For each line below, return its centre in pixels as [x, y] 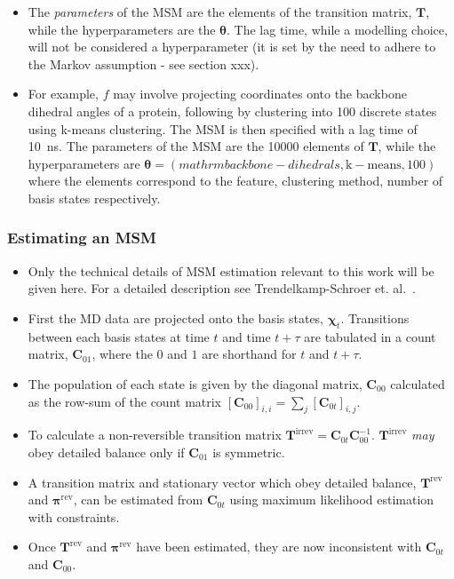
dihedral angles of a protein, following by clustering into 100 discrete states [232, 111]
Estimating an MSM [82, 238]
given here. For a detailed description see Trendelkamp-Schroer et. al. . [222, 288]
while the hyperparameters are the [122, 29]
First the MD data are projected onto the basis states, [176, 317]
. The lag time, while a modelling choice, [337, 29]
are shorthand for [249, 354]
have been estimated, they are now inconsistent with [279, 547]
